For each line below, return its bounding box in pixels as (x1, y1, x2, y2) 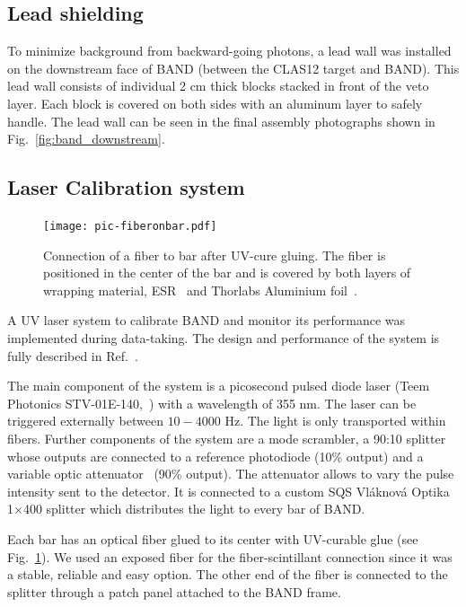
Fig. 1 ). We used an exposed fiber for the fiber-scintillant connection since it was (7, 547, 453, 566)
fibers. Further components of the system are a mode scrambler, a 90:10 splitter (7, 428, 446, 447)
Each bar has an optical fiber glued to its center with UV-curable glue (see (7, 529, 418, 548)
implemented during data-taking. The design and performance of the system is (7, 329, 440, 347)
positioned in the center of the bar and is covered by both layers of (43, 263, 411, 282)
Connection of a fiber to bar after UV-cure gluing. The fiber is (43, 245, 386, 264)
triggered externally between (7, 411, 163, 430)
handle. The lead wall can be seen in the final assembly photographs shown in (7, 111, 435, 130)
